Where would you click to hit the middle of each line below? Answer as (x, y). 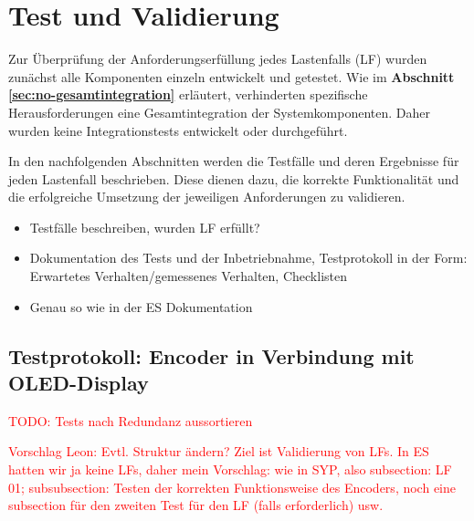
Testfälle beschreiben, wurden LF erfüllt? (145, 227)
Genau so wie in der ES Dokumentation (141, 306)
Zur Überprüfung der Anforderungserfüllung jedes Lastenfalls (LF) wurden (218, 59)
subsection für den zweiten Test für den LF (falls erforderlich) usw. (196, 505)
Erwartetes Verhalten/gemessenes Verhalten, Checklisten (188, 276)
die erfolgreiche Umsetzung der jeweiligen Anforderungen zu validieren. (207, 197)
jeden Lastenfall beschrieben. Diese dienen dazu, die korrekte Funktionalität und (234, 178)
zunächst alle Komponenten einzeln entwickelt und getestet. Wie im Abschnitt (232, 76)
